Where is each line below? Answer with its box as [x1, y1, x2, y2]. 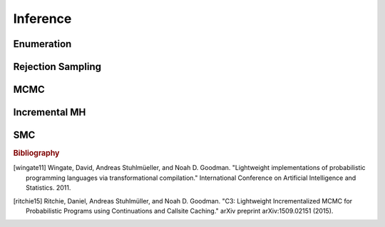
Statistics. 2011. [26, 183, 71, 192]
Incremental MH [13, 106, 86, 118]
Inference [13, 11, 72, 26]
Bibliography [13, 148, 60, 158]
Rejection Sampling [13, 61, 101, 73]
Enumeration [13, 38, 72, 50]
